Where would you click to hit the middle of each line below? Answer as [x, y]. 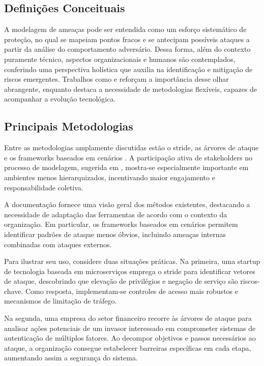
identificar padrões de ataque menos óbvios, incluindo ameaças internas [115, 234]
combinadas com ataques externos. [58, 244]
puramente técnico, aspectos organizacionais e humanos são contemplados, [120, 59]
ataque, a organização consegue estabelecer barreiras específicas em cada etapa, [128, 347]
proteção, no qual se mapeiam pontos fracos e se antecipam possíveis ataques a [127, 39]
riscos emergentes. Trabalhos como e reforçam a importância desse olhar [116, 79]
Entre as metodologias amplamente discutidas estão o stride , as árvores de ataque [131, 147]
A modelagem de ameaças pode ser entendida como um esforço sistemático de [125, 29]
